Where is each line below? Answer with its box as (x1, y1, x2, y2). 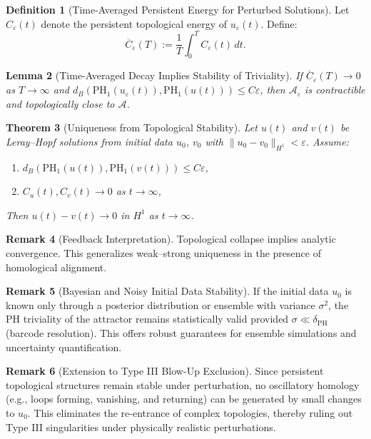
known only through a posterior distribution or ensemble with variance (6, 297, 315, 312)
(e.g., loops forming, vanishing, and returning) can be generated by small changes (6, 391, 362, 406)
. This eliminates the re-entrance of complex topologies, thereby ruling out (27, 405, 353, 420)
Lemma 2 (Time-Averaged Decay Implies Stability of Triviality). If (6, 68, 303, 83)
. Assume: (305, 133, 349, 148)
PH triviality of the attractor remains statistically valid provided (6, 311, 289, 326)
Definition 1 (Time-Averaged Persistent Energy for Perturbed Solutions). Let (6, 2, 350, 16)
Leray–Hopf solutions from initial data (6, 133, 173, 148)
